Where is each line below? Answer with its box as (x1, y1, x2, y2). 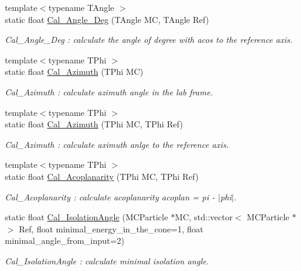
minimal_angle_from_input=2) (5, 234, 125, 247)
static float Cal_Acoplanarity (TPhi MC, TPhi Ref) (5, 170, 199, 182)
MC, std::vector (175, 211, 233, 223)
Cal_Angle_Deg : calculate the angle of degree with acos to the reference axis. (5, 33, 293, 46)
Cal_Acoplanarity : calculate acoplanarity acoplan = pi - (5, 190, 215, 203)
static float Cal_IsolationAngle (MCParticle (5, 211, 168, 223)
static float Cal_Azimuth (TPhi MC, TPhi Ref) (5, 118, 183, 130)
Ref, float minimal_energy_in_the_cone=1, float (19, 222, 204, 235)
